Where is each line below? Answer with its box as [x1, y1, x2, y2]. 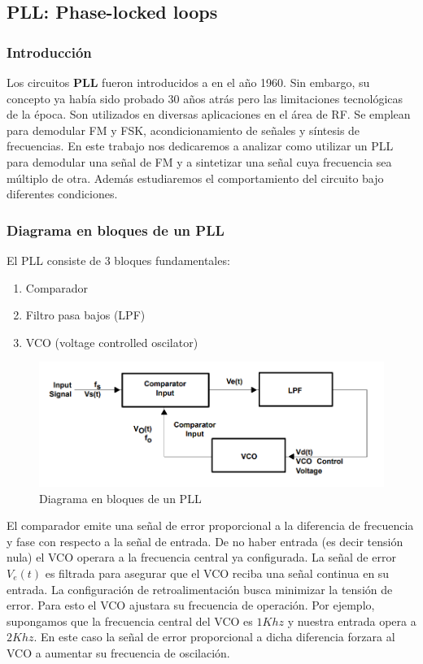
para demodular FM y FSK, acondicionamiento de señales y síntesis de [7, 121, 360, 138]
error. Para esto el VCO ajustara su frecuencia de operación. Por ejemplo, [7, 597, 375, 614]
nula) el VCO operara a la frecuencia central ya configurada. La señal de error [7, 549, 396, 566]
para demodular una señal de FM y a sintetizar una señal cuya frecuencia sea [7, 153, 392, 170]
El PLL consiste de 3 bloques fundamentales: [7, 251, 230, 268]
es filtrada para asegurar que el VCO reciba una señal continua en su [45, 565, 390, 581]
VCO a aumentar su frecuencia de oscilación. [7, 644, 230, 661]
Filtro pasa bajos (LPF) [25, 306, 146, 323]
